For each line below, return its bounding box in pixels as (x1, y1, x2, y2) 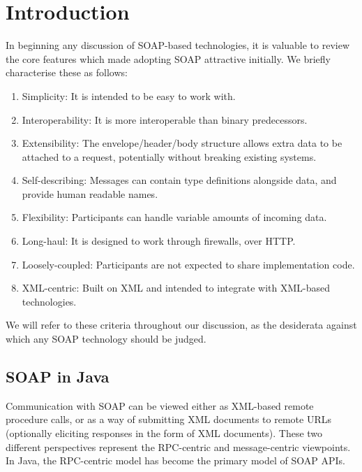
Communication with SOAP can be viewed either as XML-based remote (6, 398, 314, 413)
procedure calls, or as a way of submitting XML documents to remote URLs (6, 412, 331, 427)
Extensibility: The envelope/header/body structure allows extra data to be (22, 136, 342, 150)
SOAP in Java (6, 366, 110, 387)
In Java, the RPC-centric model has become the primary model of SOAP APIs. (6, 453, 345, 468)
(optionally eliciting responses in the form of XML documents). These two (6, 426, 323, 441)
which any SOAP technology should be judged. (6, 331, 206, 346)
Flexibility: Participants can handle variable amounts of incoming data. (22, 210, 327, 224)
